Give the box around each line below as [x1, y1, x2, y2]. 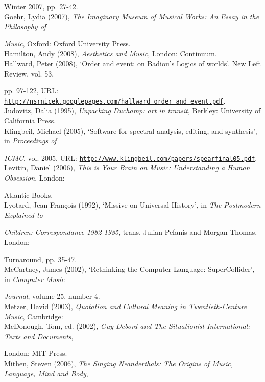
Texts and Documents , [4, 330, 74, 341]
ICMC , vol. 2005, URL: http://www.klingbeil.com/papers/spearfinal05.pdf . [4, 152, 257, 163]
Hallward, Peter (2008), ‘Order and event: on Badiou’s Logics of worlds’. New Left [4, 58, 261, 68]
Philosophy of [4, 21, 46, 32]
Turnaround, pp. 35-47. [4, 253, 77, 264]
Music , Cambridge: [4, 311, 63, 321]
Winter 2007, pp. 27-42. [4, 1, 78, 11]
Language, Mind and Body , [4, 368, 88, 378]
